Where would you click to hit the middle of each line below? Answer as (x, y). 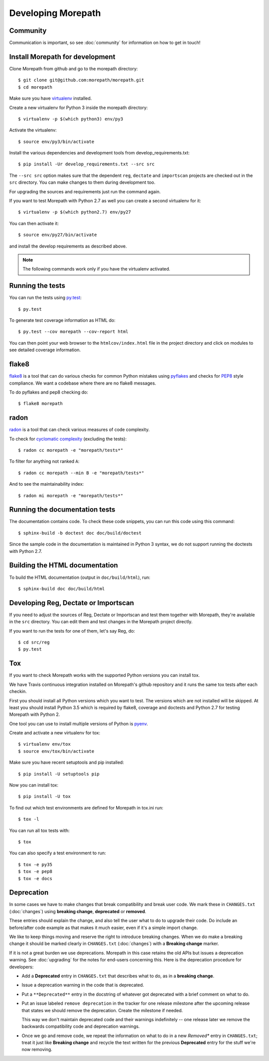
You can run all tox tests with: (39, 830)
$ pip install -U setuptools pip (59, 774)
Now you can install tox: (34, 785)
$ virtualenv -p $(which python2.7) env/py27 (75, 212)
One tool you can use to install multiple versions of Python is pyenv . (78, 724)
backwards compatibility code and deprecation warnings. (81, 1027)
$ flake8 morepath (41, 404)
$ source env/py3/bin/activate (56, 141)
